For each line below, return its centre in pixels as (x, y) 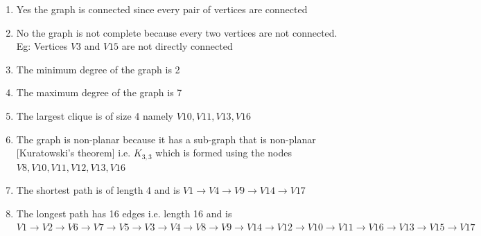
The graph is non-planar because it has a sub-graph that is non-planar (166, 139)
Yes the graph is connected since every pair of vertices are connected (162, 9)
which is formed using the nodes (224, 153)
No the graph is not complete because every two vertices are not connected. (177, 32)
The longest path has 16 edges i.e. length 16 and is (124, 213)
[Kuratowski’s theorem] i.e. (73, 153)
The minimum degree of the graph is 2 (98, 69)
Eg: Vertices (42, 46)
